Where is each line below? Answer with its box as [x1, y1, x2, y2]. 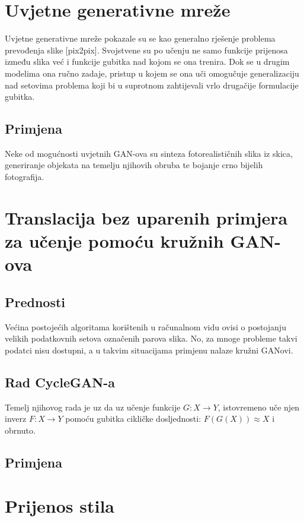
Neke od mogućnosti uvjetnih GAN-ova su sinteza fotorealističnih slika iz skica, [5, 147, 293, 159]
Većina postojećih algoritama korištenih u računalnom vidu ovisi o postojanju [5, 320, 286, 333]
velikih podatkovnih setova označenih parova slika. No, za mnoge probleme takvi [5, 332, 297, 345]
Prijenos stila [5, 494, 114, 518]
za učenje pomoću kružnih [5, 229, 224, 253]
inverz [5, 412, 27, 425]
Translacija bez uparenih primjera [5, 205, 288, 229]
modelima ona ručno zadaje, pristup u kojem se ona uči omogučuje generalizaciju [5, 67, 299, 79]
